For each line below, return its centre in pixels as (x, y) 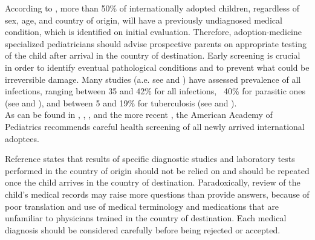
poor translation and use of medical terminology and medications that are (142, 206)
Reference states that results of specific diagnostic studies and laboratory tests (150, 159)
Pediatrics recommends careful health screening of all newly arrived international (155, 126)
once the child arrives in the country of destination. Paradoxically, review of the (153, 182)
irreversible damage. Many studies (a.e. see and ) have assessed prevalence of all (153, 79)
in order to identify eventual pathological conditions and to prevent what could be (157, 67)
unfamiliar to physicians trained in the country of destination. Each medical (146, 218)
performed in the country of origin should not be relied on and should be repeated (157, 170)
